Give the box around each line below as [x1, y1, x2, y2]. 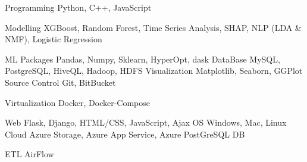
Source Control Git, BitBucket [5, 76, 116, 88]
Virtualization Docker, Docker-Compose [5, 96, 151, 108]
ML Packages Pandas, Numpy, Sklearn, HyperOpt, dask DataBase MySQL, [5, 52, 280, 65]
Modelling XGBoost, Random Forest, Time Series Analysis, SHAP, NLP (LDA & [5, 21, 302, 33]
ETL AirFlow [5, 148, 54, 160]
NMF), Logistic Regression [5, 33, 102, 45]
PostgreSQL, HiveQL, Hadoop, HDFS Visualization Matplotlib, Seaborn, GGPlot [5, 64, 303, 77]
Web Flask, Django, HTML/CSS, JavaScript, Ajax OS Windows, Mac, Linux [5, 116, 287, 129]
